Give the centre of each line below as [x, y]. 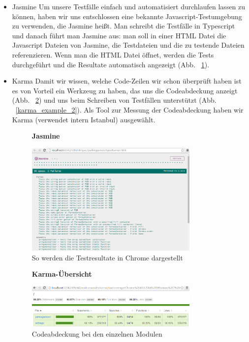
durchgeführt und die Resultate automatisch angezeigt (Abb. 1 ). [111, 64]
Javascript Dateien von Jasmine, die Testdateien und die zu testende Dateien [128, 45]
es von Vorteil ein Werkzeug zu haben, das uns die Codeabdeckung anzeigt [125, 90]
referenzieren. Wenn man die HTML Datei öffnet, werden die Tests [113, 54]
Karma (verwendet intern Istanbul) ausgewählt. [84, 119]
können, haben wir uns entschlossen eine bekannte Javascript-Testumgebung [127, 16]
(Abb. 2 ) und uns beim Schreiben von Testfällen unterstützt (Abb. [114, 100]
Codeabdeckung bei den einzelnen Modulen [97, 333]
